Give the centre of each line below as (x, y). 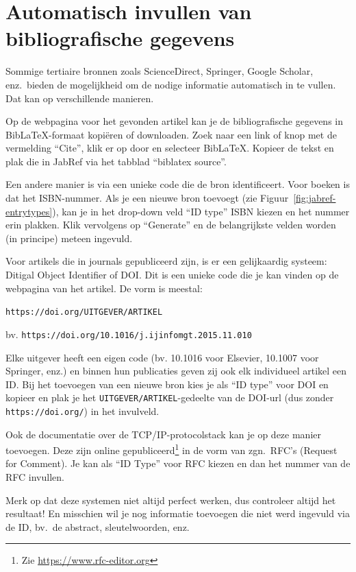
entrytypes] (29, 211)
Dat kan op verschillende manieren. (80, 98)
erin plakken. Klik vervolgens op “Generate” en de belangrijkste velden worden (171, 225)
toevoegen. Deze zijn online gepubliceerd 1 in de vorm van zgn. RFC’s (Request (171, 449)
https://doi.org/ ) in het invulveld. (82, 410)
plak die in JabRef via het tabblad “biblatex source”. (116, 161)
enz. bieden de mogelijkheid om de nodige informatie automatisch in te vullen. (171, 84)
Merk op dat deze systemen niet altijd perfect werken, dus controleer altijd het (171, 500)
